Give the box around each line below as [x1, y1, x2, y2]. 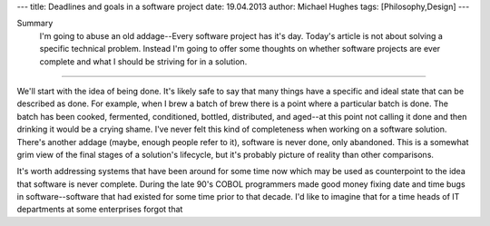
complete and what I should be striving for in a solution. [39, 55, 248, 67]
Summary [16, 18, 54, 29]
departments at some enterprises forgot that [16, 204, 183, 215]
